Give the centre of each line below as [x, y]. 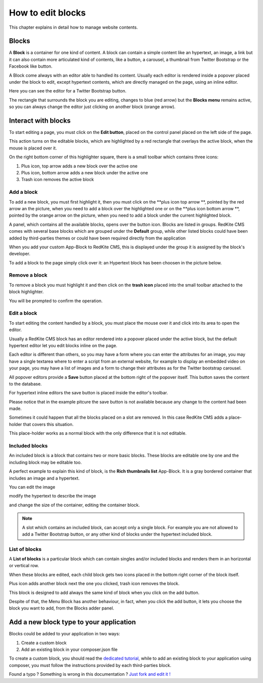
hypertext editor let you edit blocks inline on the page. [63, 345]
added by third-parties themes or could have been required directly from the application [97, 238]
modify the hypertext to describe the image [53, 496]
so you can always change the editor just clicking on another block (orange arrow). [92, 107]
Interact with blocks [40, 121]
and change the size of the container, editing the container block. [75, 505]
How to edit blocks [47, 13]
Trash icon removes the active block [58, 180]
